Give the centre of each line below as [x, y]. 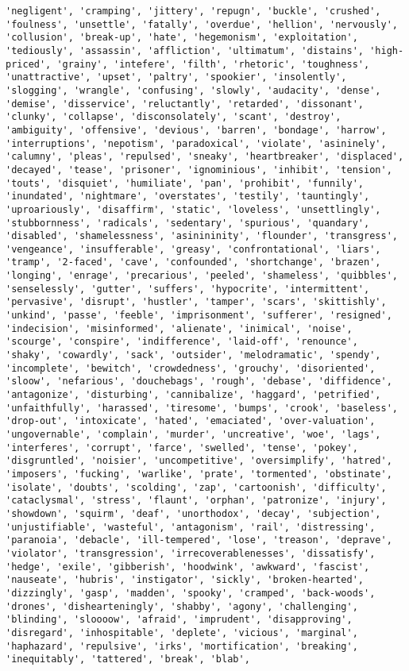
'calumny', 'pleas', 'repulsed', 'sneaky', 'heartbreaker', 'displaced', [205, 157]
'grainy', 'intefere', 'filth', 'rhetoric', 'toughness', [213, 64]
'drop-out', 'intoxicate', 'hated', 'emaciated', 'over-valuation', [191, 421]
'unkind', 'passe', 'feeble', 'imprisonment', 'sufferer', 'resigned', [199, 316]
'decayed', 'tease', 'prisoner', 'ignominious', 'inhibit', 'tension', [199, 170]
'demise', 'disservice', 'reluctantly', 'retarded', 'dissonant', [185, 104]
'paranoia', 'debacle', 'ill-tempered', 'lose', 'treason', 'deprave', [199, 540]
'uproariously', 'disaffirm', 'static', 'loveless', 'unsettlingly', [193, 209]
